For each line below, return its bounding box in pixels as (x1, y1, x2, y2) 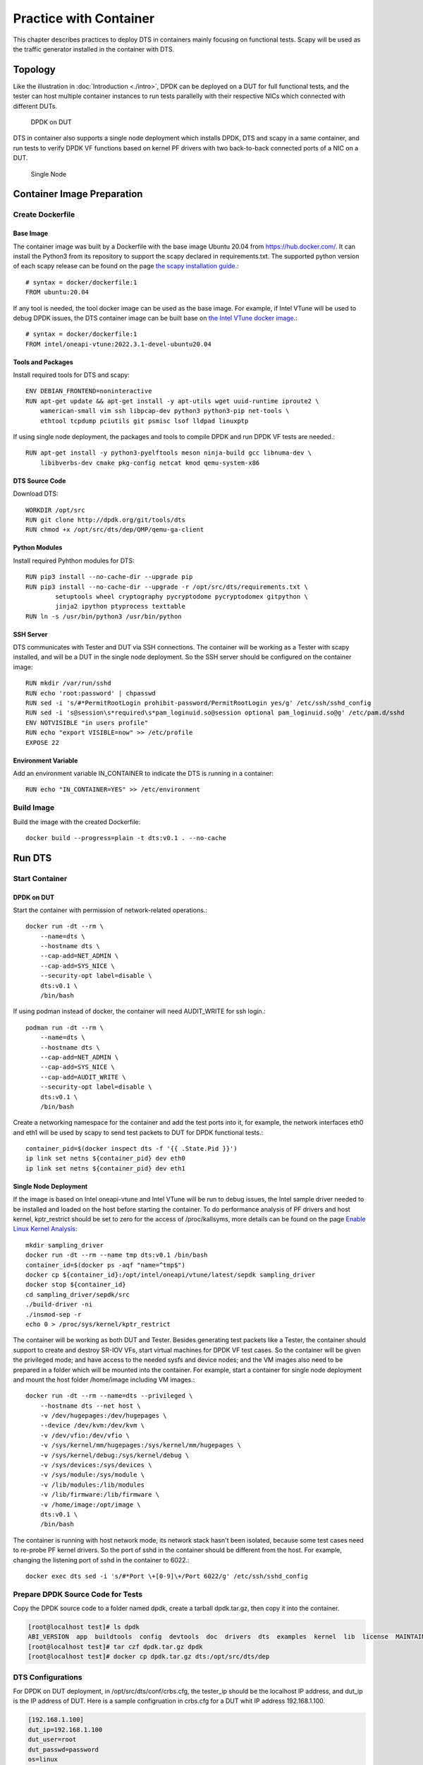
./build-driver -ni (25, 1300, 93, 1309)
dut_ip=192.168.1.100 (27, 1725, 103, 1733)
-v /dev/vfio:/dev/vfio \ (39, 1431, 130, 1440)
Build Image (13, 803, 55, 813)
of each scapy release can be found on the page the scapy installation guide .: (13, 262, 239, 270)
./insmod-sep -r (25, 1310, 82, 1318)
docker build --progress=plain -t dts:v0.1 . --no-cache (25, 834, 227, 842)
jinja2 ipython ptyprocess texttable (55, 602, 186, 611)
